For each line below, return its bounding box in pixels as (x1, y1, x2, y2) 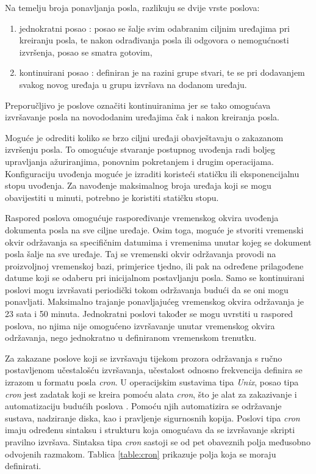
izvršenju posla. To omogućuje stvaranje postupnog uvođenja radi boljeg (5, 143, 276, 156)
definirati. (5, 459, 41, 472)
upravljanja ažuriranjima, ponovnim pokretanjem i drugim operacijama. (5, 155, 274, 167)
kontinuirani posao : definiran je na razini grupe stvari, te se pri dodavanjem (19, 66, 305, 79)
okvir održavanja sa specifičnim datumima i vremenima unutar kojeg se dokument (5, 235, 312, 248)
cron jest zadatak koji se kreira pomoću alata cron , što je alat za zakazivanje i (5, 387, 297, 400)
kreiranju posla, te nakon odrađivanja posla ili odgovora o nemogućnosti (19, 34, 289, 46)
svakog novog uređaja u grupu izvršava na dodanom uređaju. (19, 78, 247, 90)
